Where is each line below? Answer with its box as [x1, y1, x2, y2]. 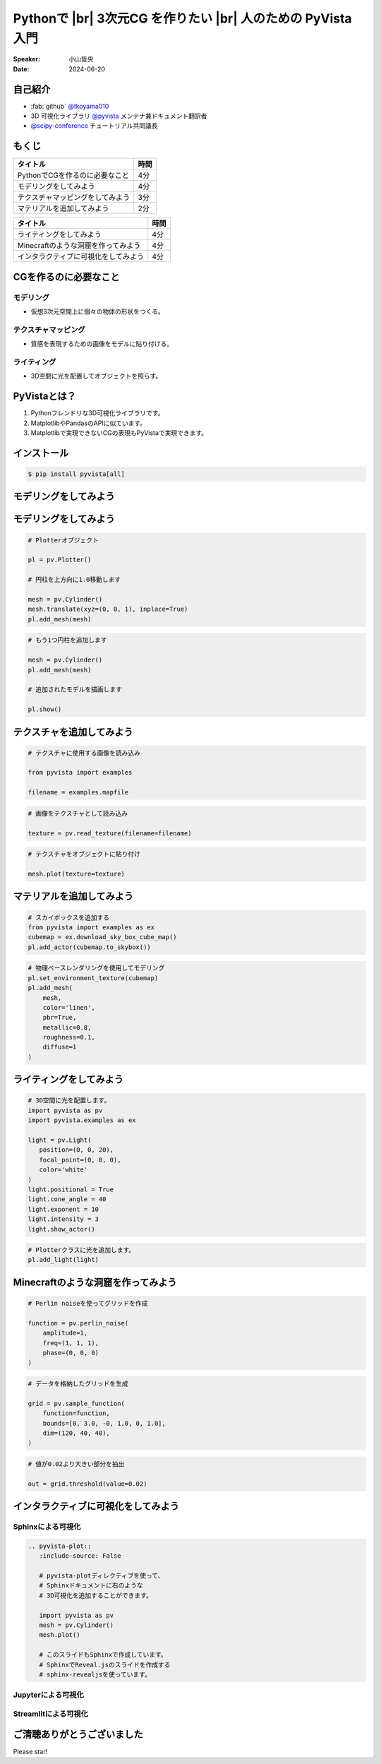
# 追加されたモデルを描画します [28, 686, 123, 693]
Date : [13, 64, 30, 73]
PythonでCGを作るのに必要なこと [17, 170, 130, 180]
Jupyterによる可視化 [13, 1690, 84, 1700]
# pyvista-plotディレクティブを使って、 [39, 1572, 164, 1580]
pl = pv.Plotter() [28, 556, 92, 564]
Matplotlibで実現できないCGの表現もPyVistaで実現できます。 [30, 429, 208, 437]
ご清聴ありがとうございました [13, 1729, 143, 1741]
